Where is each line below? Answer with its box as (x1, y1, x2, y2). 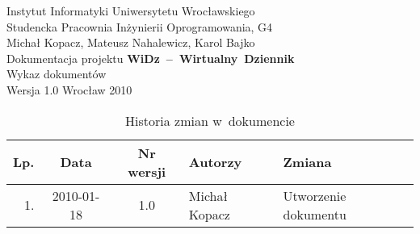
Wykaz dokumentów (6, 65, 107, 82)
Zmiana (283, 153, 332, 172)
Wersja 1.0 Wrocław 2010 (6, 81, 132, 98)
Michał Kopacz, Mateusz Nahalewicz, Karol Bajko (6, 34, 255, 51)
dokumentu (283, 204, 346, 224)
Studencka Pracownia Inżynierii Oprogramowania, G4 (6, 18, 273, 35)
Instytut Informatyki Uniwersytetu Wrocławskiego (6, 2, 255, 19)
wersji (128, 161, 166, 181)
